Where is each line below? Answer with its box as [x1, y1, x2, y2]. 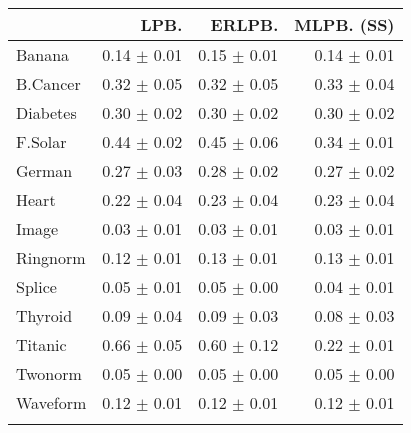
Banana [16, 43, 70, 66]
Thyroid [16, 304, 73, 327]
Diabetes [16, 101, 77, 124]
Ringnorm [16, 246, 86, 269]
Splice [16, 275, 57, 298]
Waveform [16, 391, 87, 414]
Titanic [16, 333, 67, 356]
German [16, 159, 73, 182]
